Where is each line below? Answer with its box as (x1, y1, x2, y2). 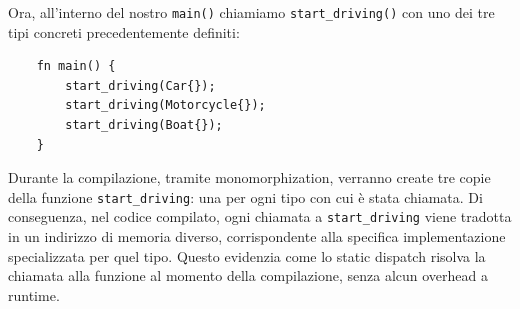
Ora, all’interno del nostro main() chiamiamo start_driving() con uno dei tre (8, 2, 495, 22)
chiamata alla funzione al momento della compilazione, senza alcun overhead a (8, 265, 488, 286)
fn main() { (36, 59, 116, 74)
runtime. (8, 284, 60, 305)
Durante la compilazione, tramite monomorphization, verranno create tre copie (8, 167, 491, 188)
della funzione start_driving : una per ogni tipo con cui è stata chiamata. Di (8, 186, 483, 207)
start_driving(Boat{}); (65, 118, 223, 133)
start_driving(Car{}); (65, 78, 216, 93)
